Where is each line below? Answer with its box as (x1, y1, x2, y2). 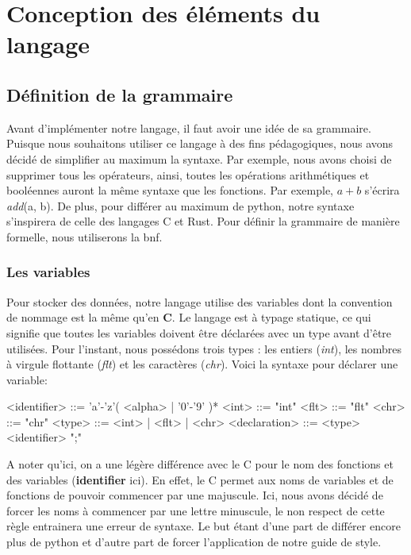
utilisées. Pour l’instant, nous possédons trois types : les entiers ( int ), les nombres (6, 340, 402, 357)
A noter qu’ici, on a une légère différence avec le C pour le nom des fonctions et (6, 456, 394, 472)
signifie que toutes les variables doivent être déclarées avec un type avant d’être (6, 324, 392, 341)
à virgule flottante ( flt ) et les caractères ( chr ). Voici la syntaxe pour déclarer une (6, 356, 398, 372)
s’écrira (364, 182, 400, 198)
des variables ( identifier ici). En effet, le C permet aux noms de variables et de (6, 471, 394, 488)
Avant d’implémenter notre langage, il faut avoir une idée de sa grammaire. (6, 119, 371, 136)
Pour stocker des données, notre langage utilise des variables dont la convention (6, 293, 393, 310)
